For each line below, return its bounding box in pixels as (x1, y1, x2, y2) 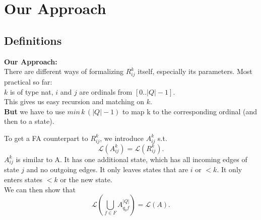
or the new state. (60, 174, 112, 184)
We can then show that (4, 184, 76, 194)
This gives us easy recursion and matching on (4, 96, 145, 107)
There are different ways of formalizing (4, 66, 124, 77)
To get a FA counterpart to (4, 132, 88, 143)
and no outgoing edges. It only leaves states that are (26, 164, 188, 175)
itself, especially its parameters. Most (138, 66, 252, 77)
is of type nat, (10, 86, 53, 97)
